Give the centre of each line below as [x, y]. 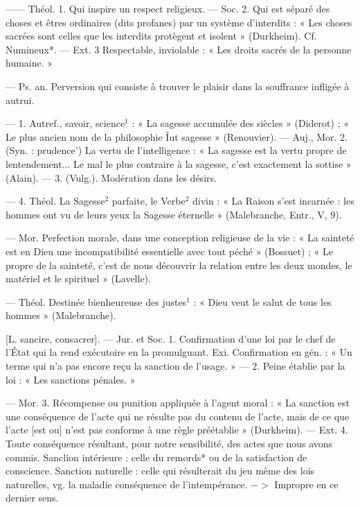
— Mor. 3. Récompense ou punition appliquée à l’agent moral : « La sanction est [178, 403]
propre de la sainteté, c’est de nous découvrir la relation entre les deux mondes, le [179, 265]
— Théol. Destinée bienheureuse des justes [96, 301]
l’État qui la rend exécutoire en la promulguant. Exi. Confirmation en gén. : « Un [179, 352]
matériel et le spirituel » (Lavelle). [78, 278]
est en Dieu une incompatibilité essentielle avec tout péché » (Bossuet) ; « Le [170, 251]
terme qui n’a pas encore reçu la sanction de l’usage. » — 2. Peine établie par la [175, 366]
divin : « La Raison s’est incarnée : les [273, 201]
